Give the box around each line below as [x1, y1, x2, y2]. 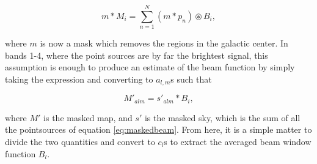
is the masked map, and [43, 111, 133, 124]
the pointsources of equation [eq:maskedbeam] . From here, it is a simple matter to [5, 123, 312, 136]
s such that [170, 72, 212, 85]
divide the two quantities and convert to [5, 135, 155, 147]
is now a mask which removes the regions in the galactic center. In [40, 37, 288, 50]
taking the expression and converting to [5, 72, 153, 85]
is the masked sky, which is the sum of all [144, 111, 301, 124]
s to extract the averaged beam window [164, 135, 312, 147]
